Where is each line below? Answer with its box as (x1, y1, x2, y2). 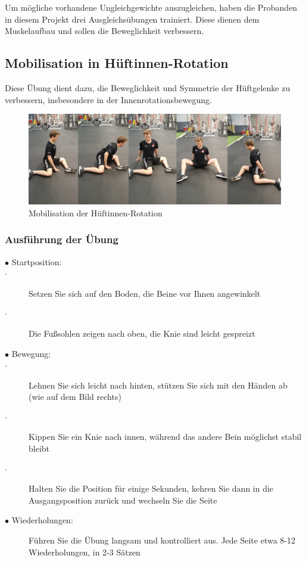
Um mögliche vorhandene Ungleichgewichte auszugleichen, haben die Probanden (5, 1, 298, 13)
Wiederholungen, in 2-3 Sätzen (29, 545, 140, 558)
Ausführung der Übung (5, 232, 118, 247)
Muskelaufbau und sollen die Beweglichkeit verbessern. (5, 24, 204, 37)
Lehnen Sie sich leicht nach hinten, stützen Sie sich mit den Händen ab (29, 378, 288, 391)
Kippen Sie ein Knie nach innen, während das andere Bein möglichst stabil (29, 430, 302, 443)
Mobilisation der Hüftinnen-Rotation (29, 206, 163, 219)
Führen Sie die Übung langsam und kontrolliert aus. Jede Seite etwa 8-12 (29, 534, 295, 547)
